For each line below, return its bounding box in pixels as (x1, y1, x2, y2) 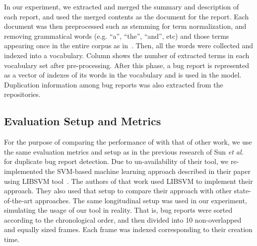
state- (234, 185, 251, 196)
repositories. (4, 89, 41, 99)
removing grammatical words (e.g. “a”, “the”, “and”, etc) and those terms (4, 30, 229, 41)
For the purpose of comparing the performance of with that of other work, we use (4, 137, 252, 147)
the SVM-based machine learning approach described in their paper (45, 165, 251, 176)
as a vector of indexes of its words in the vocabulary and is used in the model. (4, 70, 242, 80)
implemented (4, 165, 43, 176)
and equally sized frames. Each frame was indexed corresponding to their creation (4, 224, 253, 235)
